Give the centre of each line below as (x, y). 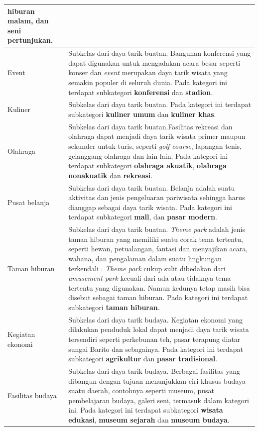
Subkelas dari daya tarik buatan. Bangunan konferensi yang (160, 53)
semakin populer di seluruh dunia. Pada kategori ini (148, 82)
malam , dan (28, 21)
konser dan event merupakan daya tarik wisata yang (148, 72)
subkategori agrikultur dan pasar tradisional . (143, 359)
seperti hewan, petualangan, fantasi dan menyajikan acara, (158, 249)
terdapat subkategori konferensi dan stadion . (141, 92)
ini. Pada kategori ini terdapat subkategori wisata (146, 410)
